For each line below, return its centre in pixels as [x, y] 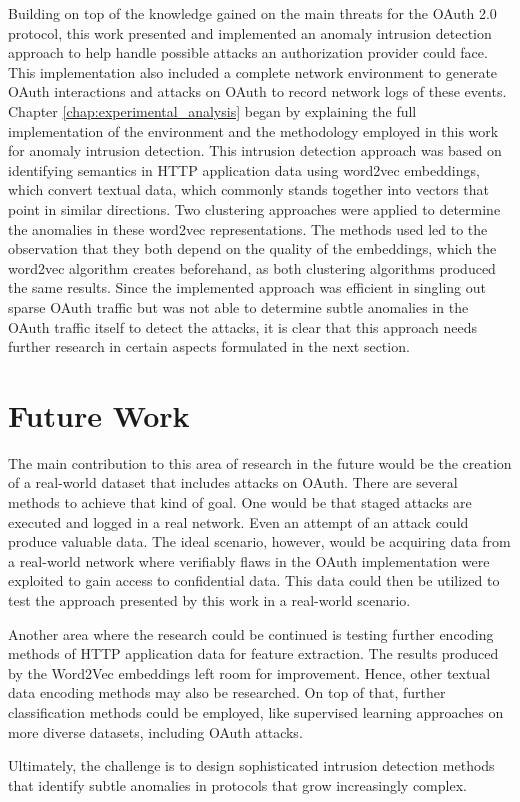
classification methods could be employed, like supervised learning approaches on [256, 711]
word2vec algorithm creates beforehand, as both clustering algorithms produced [252, 267]
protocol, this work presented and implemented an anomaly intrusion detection [250, 32]
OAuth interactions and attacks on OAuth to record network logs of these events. [257, 91]
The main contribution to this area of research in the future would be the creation [260, 462]
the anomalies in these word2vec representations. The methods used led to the [248, 228]
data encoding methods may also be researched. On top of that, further [227, 692]
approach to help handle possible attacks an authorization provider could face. [248, 52]
